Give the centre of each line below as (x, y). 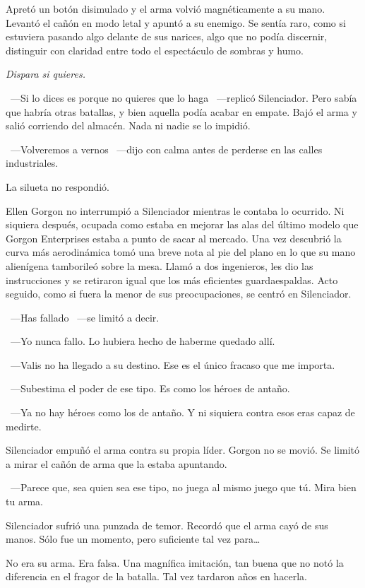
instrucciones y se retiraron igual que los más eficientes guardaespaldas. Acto (172, 280)
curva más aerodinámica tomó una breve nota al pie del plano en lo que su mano (181, 252)
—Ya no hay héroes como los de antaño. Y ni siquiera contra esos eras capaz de (182, 412)
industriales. (32, 163)
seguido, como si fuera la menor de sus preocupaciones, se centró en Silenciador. (179, 294)
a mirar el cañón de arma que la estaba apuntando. (116, 463)
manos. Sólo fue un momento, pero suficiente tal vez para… (133, 539)
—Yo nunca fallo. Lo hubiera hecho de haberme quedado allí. (143, 341)
